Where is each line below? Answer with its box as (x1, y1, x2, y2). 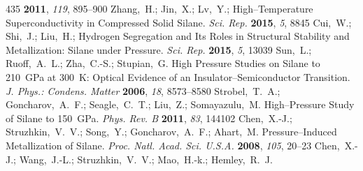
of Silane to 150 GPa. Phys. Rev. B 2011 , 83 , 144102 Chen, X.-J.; (6, 110, 292, 125)
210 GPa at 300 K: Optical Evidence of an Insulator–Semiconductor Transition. (6, 69, 350, 84)
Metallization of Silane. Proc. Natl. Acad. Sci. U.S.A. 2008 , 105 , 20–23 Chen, (6, 137, 340, 152)
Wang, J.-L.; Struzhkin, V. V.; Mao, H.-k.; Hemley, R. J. (19, 151, 273, 166)
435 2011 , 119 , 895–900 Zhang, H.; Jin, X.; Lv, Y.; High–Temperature (6, 1, 313, 15)
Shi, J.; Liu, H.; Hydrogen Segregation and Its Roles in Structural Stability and (6, 29, 350, 43)
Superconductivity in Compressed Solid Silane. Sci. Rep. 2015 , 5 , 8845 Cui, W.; (6, 15, 352, 29)
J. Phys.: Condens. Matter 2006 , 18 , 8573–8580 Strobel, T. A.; (6, 83, 280, 98)
